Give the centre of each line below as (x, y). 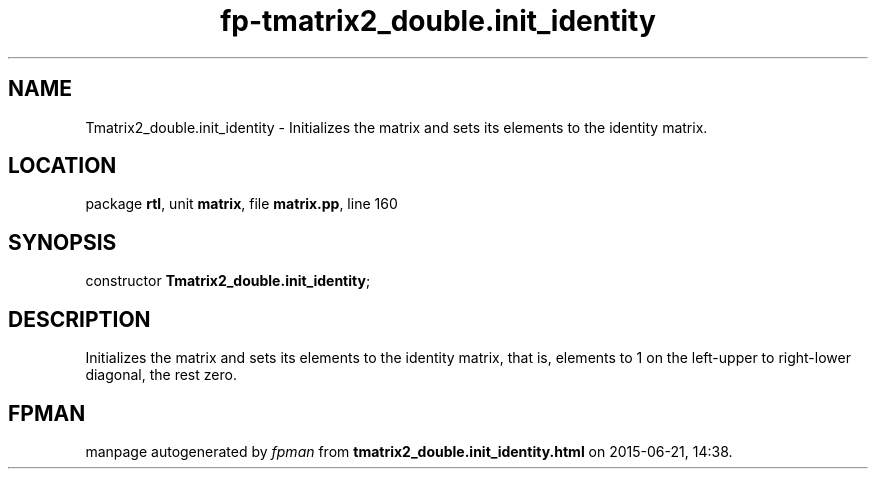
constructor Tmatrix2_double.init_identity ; (228, 281)
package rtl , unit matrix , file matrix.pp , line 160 (241, 204)
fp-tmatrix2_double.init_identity (438, 21)
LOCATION (62, 166)
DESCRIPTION (79, 319)
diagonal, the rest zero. (161, 375)
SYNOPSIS (62, 242)
